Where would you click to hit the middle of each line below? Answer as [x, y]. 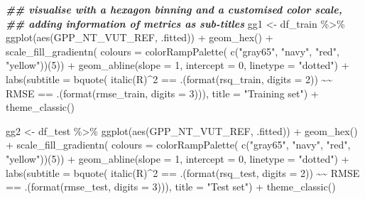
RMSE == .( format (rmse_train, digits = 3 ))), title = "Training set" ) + [162, 93]
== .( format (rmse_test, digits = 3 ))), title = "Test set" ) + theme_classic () [171, 187]
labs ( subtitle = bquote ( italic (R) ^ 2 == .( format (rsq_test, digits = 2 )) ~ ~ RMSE [183, 172]
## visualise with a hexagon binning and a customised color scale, [174, 9]
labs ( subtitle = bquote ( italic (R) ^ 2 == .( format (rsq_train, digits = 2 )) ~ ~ [169, 79]
